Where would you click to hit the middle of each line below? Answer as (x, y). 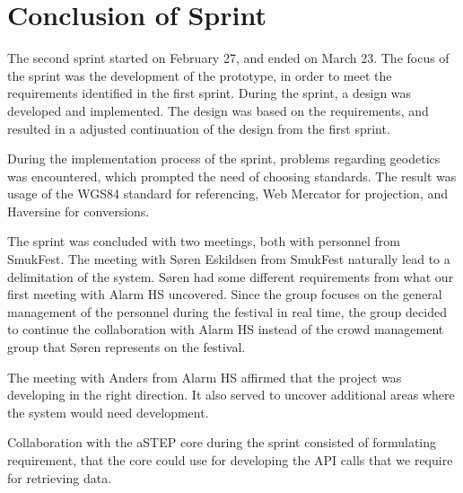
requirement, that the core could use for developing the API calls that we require (230, 460)
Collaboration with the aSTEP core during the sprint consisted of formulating (222, 442)
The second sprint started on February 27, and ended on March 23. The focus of (228, 58)
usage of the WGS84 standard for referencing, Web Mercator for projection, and (228, 194)
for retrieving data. (60, 477)
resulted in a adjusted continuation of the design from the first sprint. (199, 128)
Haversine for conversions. (79, 211)
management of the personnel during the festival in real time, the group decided (227, 311)
